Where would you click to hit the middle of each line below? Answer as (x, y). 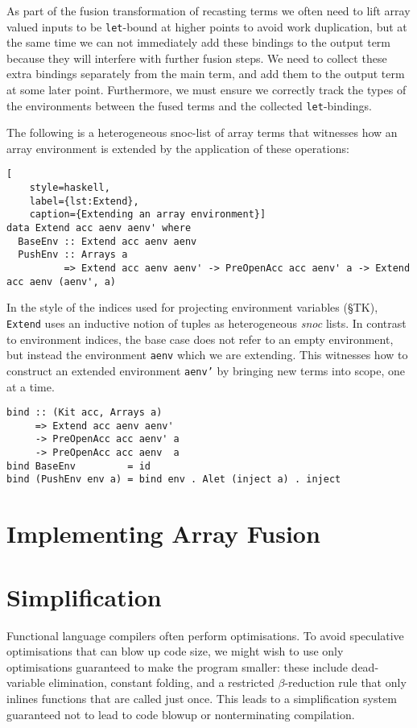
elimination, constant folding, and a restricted (161, 682)
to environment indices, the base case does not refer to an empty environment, (200, 339)
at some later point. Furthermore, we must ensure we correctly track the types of (206, 90)
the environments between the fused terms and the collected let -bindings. (189, 105)
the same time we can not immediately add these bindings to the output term (199, 42)
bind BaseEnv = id (78, 466)
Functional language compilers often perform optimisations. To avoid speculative (205, 635)
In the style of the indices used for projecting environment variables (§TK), (192, 307)
